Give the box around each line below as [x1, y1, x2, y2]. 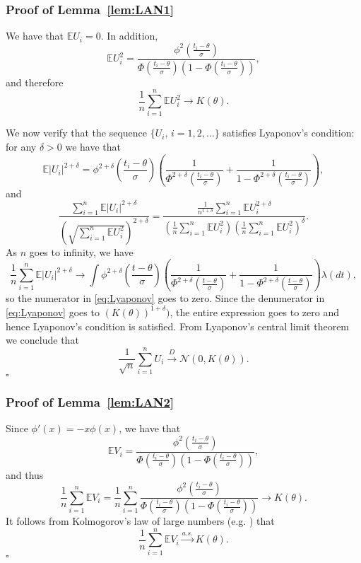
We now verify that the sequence [6, 125, 147, 140]
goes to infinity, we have [29, 244, 134, 259]
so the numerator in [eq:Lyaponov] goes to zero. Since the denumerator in [6, 291, 325, 306]
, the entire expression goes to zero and [170, 304, 340, 319]
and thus [6, 467, 44, 482]
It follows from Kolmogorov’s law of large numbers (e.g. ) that [6, 513, 275, 528]
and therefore [6, 74, 64, 89]
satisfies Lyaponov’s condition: [223, 125, 355, 140]
